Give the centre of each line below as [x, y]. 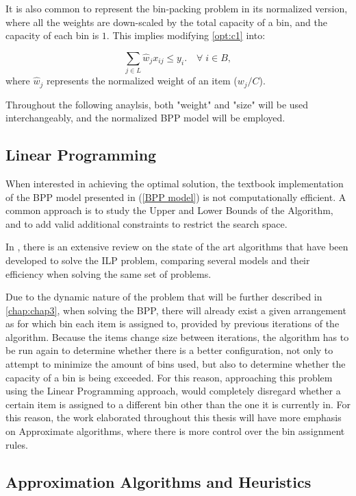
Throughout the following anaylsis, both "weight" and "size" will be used [157, 104]
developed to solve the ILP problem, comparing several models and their [158, 260]
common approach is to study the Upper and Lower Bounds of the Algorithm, [169, 210]
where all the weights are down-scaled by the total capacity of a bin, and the [166, 22]
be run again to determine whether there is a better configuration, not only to [169, 350]
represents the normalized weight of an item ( [142, 81]
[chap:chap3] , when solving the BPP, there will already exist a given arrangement [176, 310]
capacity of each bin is [52, 35]
